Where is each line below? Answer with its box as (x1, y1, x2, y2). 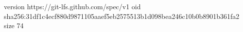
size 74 (4, 20, 24, 31)
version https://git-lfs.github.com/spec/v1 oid (4, 1, 141, 11)
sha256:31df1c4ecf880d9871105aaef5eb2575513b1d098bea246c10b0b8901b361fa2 (4, 11, 240, 21)
